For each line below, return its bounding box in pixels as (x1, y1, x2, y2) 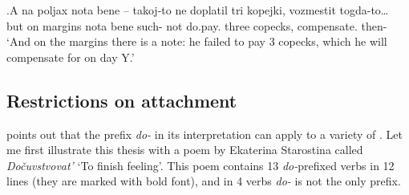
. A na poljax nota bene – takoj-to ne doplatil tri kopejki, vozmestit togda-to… (6, 2, 389, 18)
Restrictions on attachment (6, 87, 237, 112)
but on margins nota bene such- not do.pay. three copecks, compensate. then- (6, 17, 387, 34)
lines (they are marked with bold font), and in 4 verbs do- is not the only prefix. (6, 173, 401, 189)
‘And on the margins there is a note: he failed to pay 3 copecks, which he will (6, 33, 387, 50)
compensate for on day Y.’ (6, 48, 135, 65)
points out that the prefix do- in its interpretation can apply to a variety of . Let (6, 125, 403, 142)
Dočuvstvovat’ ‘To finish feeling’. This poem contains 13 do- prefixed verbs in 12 (6, 156, 395, 173)
